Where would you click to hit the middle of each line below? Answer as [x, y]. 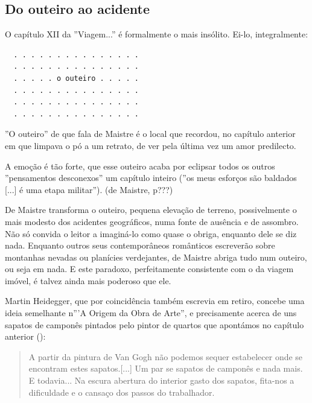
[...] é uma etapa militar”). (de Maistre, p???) [89, 189]
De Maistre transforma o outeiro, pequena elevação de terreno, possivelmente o [151, 210]
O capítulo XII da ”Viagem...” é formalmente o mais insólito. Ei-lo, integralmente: [157, 34]
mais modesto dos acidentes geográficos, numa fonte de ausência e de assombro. [152, 221]
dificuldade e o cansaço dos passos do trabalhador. [122, 392]
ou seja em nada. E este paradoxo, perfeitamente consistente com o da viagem [149, 269]
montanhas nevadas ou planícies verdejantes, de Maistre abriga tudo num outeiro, [156, 257]
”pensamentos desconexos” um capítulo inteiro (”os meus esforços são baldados [151, 178]
